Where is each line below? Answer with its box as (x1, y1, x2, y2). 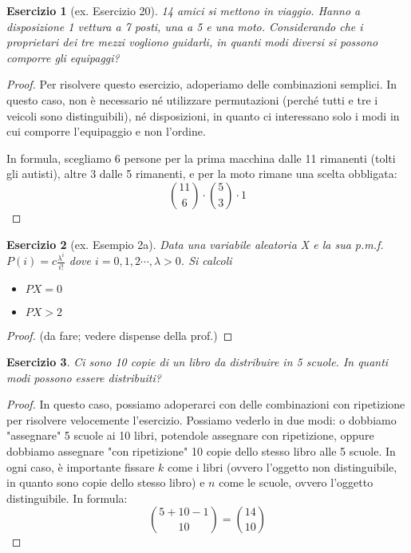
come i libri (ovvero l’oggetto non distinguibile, (168, 458, 397, 475)
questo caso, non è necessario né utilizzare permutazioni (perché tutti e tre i (6, 91, 378, 108)
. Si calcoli (180, 252, 232, 269)
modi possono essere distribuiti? (6, 369, 161, 385)
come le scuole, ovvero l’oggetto (219, 474, 373, 491)
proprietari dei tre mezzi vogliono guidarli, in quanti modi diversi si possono (6, 34, 378, 50)
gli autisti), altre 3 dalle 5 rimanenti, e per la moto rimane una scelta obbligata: (6, 165, 397, 182)
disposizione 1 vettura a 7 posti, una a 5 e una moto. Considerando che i (6, 18, 363, 34)
